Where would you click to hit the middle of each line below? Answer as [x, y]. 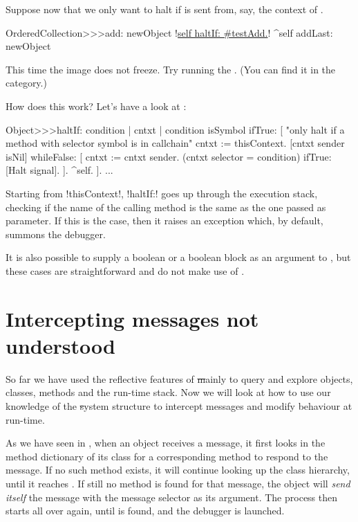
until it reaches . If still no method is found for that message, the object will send [178, 483]
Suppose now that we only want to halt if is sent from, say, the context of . [164, 9]
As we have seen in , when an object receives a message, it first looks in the [166, 443]
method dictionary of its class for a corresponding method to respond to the [167, 456]
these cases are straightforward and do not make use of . [125, 270]
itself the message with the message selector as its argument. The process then [172, 497]
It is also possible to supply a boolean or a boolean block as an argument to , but [178, 257]
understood [60, 345]
